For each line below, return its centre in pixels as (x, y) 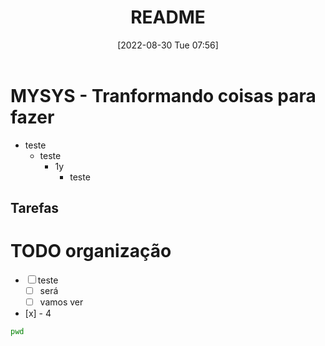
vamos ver (61, 302)
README (168, 17)
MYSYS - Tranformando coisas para (163, 95)
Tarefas (35, 208)
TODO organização (91, 251)
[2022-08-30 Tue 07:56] (168, 45)
